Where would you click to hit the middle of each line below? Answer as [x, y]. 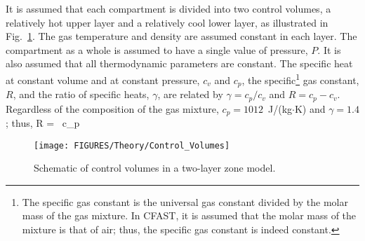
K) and [310, 108]
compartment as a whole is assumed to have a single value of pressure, [157, 49]
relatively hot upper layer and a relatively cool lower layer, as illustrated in [167, 22]
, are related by [190, 94]
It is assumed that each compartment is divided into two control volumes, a [168, 8]
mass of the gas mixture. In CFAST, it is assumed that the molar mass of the [189, 215]
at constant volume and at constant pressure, [103, 80]
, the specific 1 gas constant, [300, 78]
